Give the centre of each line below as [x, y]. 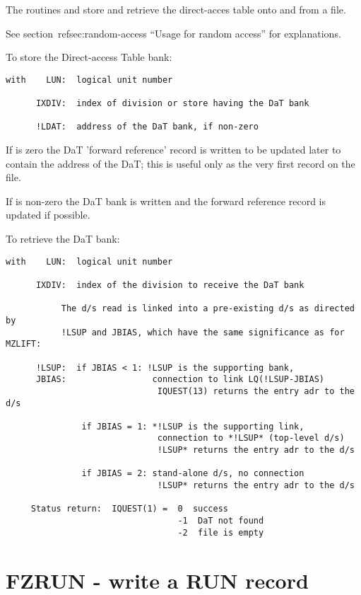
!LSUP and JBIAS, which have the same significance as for [203, 332]
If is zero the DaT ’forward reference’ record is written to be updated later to [173, 150]
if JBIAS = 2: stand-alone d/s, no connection [193, 474]
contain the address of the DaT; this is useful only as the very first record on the [180, 163]
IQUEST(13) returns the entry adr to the [256, 391]
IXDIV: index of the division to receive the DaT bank [170, 285]
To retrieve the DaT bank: [63, 239]
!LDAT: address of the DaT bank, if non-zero [147, 127]
